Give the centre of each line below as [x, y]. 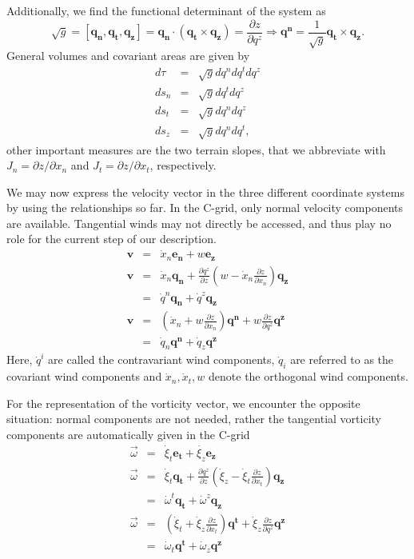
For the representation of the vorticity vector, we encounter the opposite [183, 403]
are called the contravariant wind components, [161, 359]
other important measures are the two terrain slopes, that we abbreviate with [196, 149]
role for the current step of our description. [111, 239]
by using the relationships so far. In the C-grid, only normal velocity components [205, 208]
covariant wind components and [84, 376]
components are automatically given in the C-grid [128, 435]
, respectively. [183, 165]
